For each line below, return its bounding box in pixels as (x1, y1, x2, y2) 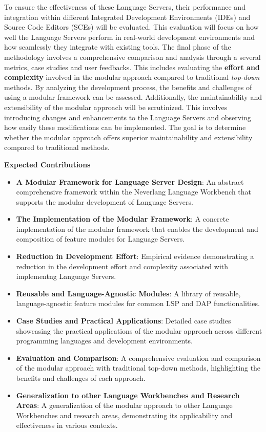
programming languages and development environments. (16, 335, 193, 346)
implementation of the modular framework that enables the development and (16, 223, 258, 234)
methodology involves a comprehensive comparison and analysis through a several (4, 51, 261, 62)
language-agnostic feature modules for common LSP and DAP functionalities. (16, 298, 260, 309)
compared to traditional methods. (4, 142, 110, 153)
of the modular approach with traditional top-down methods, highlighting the (16, 362, 261, 373)
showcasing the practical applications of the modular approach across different (16, 325, 262, 336)
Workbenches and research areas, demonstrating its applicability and (16, 409, 233, 420)
